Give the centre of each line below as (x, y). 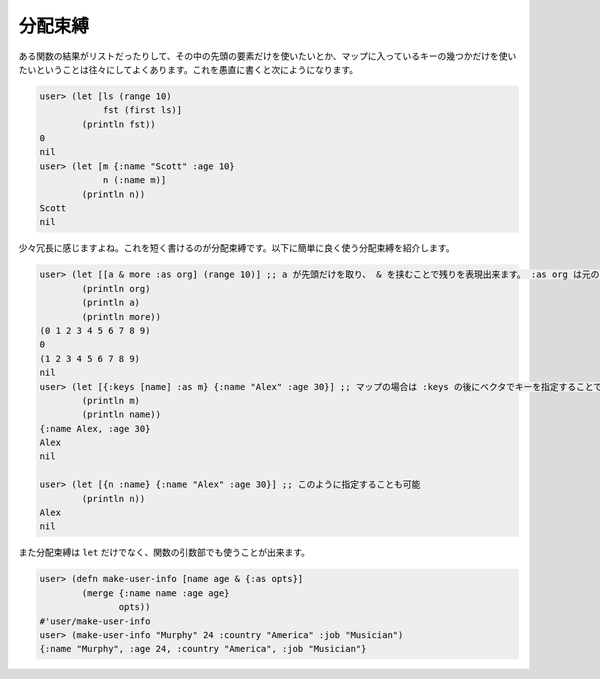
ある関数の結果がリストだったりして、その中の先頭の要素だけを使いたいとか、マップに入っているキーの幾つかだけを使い (267, 56)
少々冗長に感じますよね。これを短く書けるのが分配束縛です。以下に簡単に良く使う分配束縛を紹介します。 (236, 248)
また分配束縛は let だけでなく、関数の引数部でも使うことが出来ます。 (164, 552)
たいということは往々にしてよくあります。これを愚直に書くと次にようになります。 (188, 69)
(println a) (110, 303)
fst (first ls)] (142, 110)
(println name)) (121, 414)
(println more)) (121, 316)
